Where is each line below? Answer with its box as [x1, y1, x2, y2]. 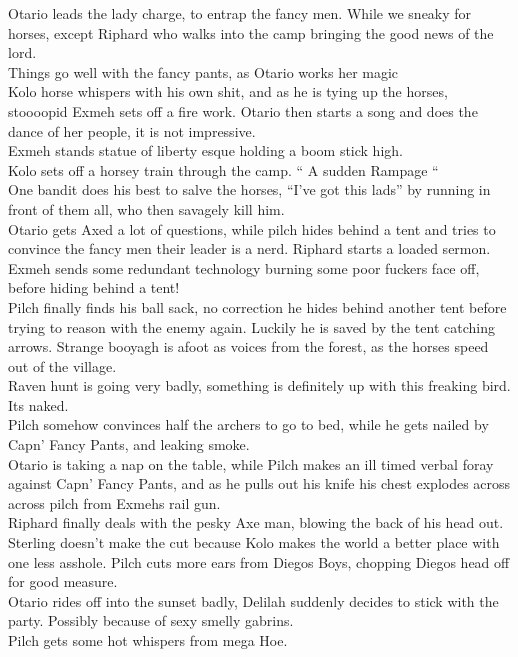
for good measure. [8, 571, 118, 592]
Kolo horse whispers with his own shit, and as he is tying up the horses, [8, 81, 448, 102]
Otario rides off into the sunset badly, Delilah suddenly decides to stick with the [8, 590, 499, 611]
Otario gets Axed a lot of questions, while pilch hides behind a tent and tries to [8, 218, 496, 239]
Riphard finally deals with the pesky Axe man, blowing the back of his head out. [8, 512, 504, 533]
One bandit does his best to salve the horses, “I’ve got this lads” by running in [8, 179, 491, 200]
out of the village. [8, 355, 117, 376]
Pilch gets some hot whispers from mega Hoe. [8, 630, 288, 650]
